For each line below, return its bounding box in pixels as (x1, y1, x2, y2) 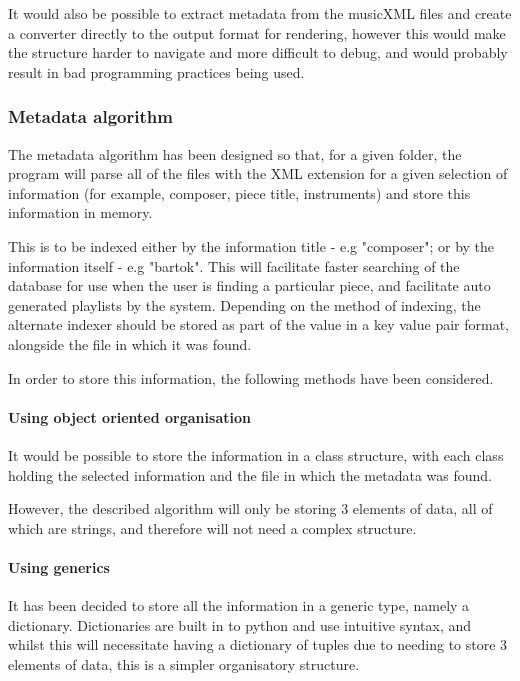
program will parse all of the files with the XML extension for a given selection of (8, 163, 508, 184)
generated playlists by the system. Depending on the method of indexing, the (8, 294, 481, 315)
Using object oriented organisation (8, 406, 251, 427)
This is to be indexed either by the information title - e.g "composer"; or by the (8, 235, 495, 256)
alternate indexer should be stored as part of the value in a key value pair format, (8, 314, 509, 335)
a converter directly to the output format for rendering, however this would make (8, 22, 506, 43)
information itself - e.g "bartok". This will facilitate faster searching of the (8, 255, 460, 276)
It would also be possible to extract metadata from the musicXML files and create (8, 3, 512, 23)
